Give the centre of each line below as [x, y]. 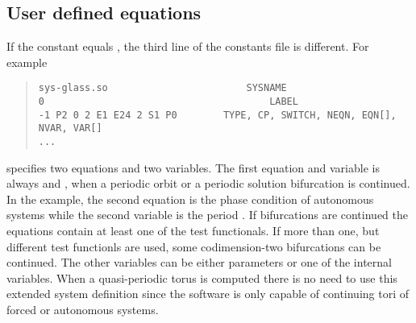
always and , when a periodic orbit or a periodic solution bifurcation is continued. [208, 183]
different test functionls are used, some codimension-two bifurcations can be [194, 246]
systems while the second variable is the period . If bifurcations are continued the [207, 215]
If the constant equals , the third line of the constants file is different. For [188, 46]
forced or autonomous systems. [83, 310]
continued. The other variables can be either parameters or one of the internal [199, 262]
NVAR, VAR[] [70, 128]
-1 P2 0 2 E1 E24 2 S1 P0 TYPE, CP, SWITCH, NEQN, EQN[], [217, 115]
